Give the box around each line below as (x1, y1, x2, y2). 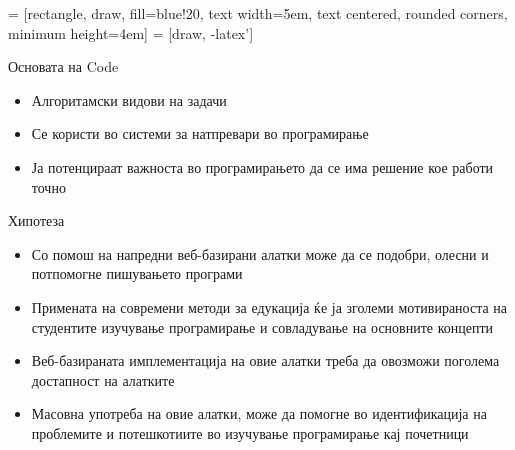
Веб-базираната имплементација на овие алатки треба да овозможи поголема (31, 350, 500, 371)
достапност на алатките (31, 369, 175, 390)
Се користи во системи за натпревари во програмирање (31, 123, 369, 144)
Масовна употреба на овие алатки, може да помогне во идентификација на (31, 403, 487, 424)
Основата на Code (8, 56, 119, 77)
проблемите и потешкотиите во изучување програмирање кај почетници (31, 422, 469, 443)
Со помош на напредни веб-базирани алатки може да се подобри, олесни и (31, 243, 489, 264)
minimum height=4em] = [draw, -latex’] (8, 22, 254, 43)
